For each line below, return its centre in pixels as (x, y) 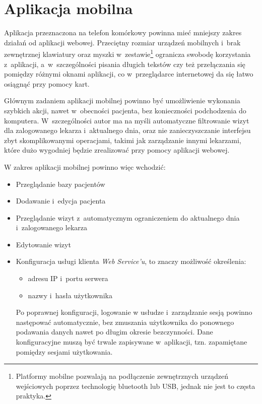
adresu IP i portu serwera (68, 278)
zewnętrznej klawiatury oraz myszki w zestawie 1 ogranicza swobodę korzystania (127, 53)
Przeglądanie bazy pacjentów (60, 184)
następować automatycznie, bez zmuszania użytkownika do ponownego (125, 322)
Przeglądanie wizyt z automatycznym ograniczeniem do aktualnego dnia (128, 217)
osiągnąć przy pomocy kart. (47, 83)
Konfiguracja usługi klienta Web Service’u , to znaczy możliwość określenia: (131, 261)
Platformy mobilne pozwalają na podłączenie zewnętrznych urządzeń (122, 376)
